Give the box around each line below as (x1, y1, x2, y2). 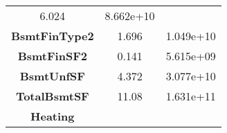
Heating (30, 108, 75, 124)
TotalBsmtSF (15, 88, 89, 104)
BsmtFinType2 (11, 28, 94, 44)
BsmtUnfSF (19, 68, 85, 84)
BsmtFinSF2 (17, 48, 87, 64)
